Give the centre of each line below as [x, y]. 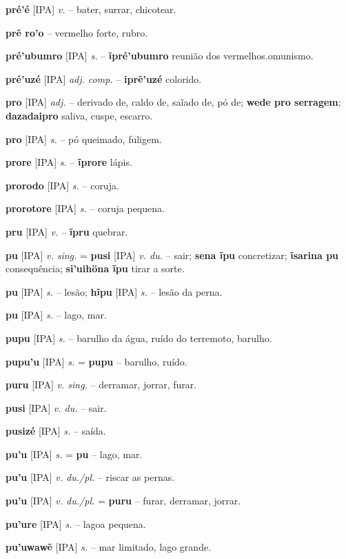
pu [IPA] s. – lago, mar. [56, 315]
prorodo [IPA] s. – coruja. [62, 185]
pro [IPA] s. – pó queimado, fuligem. [84, 139]
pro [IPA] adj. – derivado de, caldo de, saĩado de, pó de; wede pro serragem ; [173, 102]
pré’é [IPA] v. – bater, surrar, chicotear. [91, 9]
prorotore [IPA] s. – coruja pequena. [85, 208]
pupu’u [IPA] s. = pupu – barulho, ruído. [96, 361]
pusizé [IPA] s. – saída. [56, 431]
